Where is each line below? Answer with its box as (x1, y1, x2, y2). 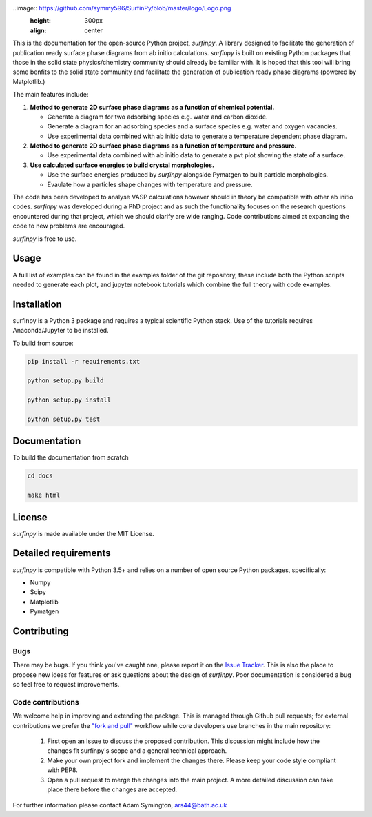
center (84, 26, 103, 35)
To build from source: (12, 339, 74, 347)
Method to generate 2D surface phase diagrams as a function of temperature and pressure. (30, 141, 297, 150)
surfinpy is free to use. (12, 235, 77, 243)
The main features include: (12, 90, 89, 99)
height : (30, 17, 52, 25)
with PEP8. (47, 766, 79, 774)
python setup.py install (27, 396, 112, 404)
